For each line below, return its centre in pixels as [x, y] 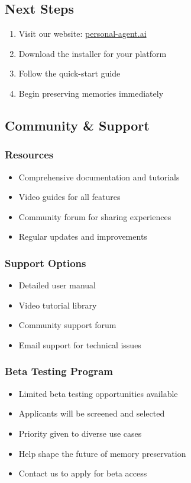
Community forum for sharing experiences [95, 216]
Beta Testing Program [59, 371]
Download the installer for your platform [93, 53]
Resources [29, 155]
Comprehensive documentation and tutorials [99, 177]
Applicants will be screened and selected [92, 413]
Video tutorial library [58, 305]
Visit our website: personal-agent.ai [82, 34]
